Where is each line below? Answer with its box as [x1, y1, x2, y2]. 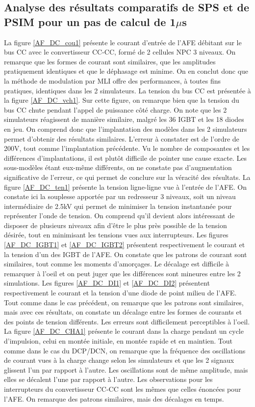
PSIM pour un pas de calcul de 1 [4, 14, 176, 29]
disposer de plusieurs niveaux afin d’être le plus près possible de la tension [4, 220, 227, 230]
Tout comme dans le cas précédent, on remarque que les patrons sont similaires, [4, 297, 244, 307]
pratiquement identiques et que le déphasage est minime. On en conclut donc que [4, 66, 249, 76]
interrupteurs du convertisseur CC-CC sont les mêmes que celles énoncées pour [4, 383, 241, 394]
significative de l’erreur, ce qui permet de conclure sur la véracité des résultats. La [4, 172, 251, 182]
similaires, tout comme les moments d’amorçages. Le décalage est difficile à [4, 259, 229, 269]
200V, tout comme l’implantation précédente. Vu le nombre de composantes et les [4, 143, 250, 153]
